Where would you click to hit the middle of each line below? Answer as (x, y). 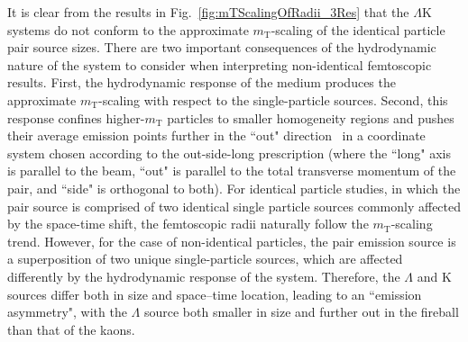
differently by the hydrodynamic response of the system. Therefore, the (204, 276)
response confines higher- (76, 117)
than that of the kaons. (71, 329)
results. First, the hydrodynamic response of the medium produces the (202, 82)
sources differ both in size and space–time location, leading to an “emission (215, 294)
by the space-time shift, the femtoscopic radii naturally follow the (188, 224)
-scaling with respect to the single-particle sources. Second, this (273, 99)
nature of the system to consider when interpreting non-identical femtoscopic (220, 64)
